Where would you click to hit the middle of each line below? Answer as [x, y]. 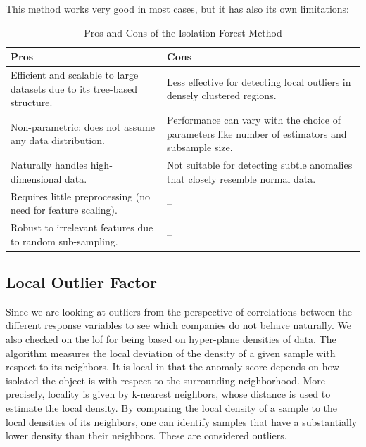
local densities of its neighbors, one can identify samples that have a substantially [182, 421]
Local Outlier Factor [81, 282]
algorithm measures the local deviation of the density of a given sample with [171, 352]
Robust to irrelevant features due [82, 227]
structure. [32, 102]
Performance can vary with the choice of [254, 120]
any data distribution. [58, 140]
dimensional [36, 178]
